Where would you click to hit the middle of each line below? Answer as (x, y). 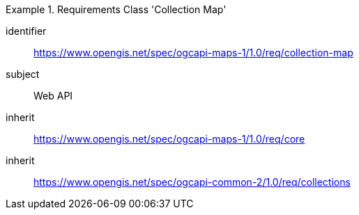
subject (23, 74)
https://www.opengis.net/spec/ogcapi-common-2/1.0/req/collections (192, 182)
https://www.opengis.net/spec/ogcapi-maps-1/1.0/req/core (169, 139)
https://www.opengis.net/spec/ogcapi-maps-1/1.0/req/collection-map (193, 53)
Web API (53, 96)
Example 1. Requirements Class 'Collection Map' (116, 9)
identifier (26, 31)
